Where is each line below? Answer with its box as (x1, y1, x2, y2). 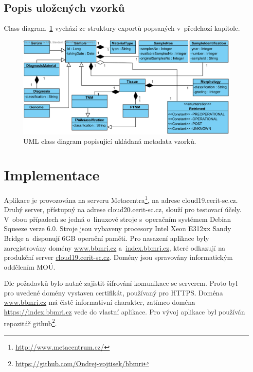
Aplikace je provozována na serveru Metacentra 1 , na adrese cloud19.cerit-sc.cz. (4, 193, 238, 205)
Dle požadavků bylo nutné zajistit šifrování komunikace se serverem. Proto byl (4, 278, 238, 288)
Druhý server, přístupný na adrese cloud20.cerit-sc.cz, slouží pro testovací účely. (4, 204, 242, 215)
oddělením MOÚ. (4, 261, 55, 272)
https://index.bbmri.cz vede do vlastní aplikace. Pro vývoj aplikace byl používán (4, 307, 245, 317)
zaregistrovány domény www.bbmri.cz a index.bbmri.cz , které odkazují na (4, 242, 225, 253)
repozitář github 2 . (4, 316, 57, 328)
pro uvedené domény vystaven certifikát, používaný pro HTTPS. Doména (4, 287, 223, 297)
